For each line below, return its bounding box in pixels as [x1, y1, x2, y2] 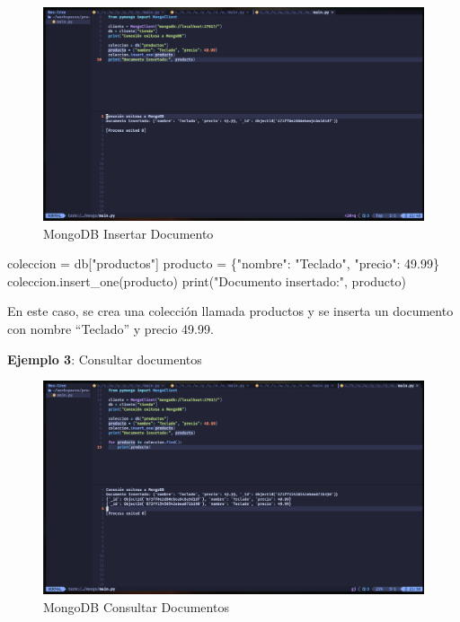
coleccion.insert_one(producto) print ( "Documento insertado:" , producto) [7, 271, 406, 290]
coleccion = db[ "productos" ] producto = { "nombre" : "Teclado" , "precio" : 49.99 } [7, 254, 439, 273]
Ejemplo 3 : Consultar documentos [7, 349, 202, 368]
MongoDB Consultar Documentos [43, 597, 229, 616]
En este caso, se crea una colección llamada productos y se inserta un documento [7, 302, 454, 320]
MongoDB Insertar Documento [43, 223, 214, 242]
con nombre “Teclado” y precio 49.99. [7, 320, 214, 338]
